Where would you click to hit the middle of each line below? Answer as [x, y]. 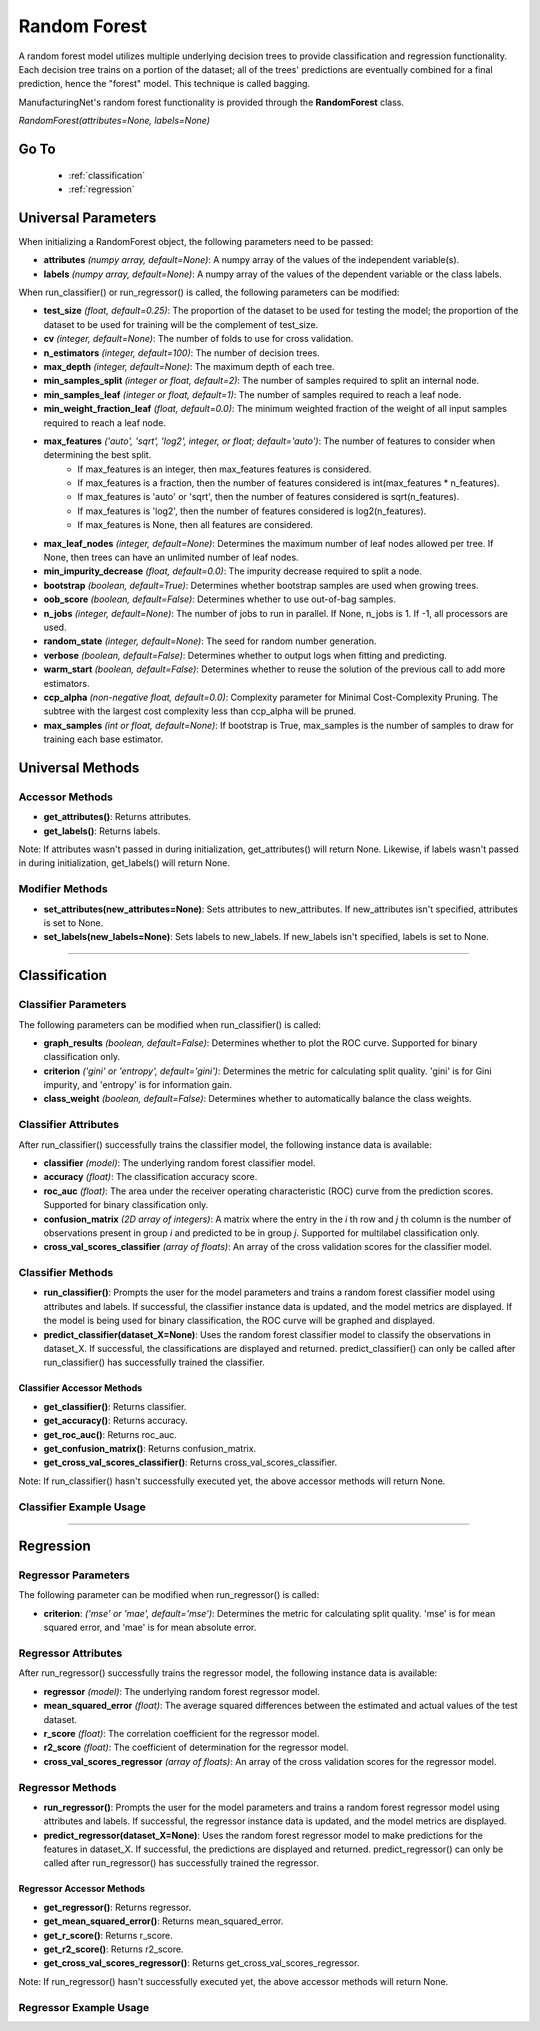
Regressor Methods [67, 1787]
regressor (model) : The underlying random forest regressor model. [181, 1691]
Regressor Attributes [70, 1653]
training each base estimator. [103, 739]
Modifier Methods [63, 889]
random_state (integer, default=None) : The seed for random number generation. [210, 641]
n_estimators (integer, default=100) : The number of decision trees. [181, 352]
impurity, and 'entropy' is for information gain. [138, 1085]
